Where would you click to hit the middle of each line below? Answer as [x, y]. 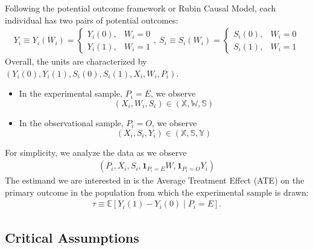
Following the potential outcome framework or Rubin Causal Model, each [141, 8]
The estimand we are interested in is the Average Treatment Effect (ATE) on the [155, 180]
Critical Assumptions [72, 237]
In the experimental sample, [71, 93]
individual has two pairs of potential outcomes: [92, 20]
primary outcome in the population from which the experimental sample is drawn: [157, 192]
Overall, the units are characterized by [76, 61]
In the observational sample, [71, 123]
